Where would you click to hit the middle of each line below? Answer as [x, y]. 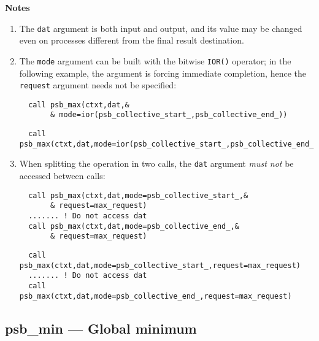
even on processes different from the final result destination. [132, 40]
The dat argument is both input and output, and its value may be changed [161, 28]
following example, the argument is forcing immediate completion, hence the [163, 73]
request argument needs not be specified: [98, 85]
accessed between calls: [62, 176]
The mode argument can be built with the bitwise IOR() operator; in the [155, 60]
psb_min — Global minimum [101, 328]
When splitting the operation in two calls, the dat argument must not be [156, 163]
